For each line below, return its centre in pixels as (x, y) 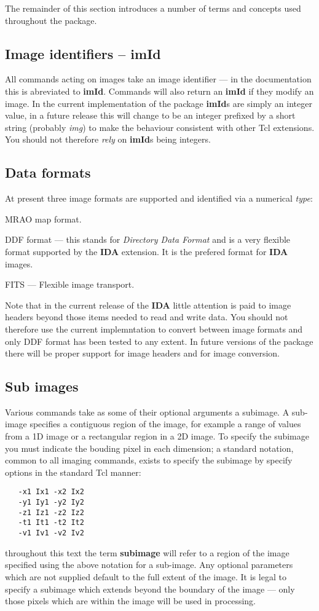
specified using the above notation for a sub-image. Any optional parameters (149, 565)
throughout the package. (51, 20)
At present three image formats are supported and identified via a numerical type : (159, 198)
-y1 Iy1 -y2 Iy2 (51, 503)
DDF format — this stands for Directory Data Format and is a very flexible (148, 239)
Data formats (48, 172)
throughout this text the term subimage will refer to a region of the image (147, 552)
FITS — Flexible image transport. (70, 284)
